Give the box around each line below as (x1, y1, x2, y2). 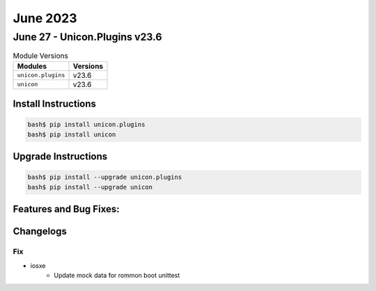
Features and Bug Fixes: (13, 203, 120, 215)
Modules (17, 61, 47, 71)
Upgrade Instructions (13, 150, 108, 163)
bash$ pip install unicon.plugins (27, 120, 146, 129)
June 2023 (13, 10, 77, 26)
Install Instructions (13, 98, 97, 110)
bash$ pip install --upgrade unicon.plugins (27, 173, 182, 181)
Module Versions (13, 51, 69, 61)
